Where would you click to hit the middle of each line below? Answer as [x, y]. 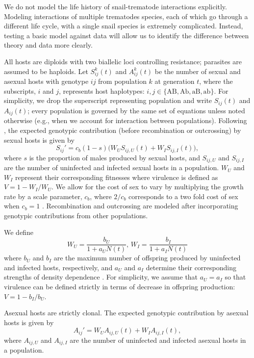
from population [122, 81]
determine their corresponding [191, 267]
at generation [175, 81]
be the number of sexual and [198, 71]
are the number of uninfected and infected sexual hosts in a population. [112, 167]
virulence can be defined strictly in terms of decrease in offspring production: [120, 287]
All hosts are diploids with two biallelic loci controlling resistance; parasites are [123, 61]
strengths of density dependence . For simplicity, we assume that [101, 277]
